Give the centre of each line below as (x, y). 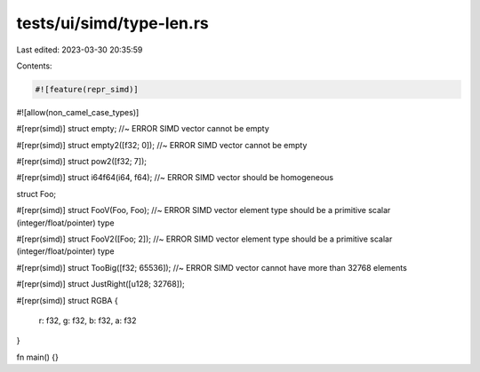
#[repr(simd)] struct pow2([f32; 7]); (81, 162)
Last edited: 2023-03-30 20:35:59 (80, 50)
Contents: (34, 66)
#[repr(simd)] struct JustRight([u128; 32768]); (101, 284)
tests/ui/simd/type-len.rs (112, 23)
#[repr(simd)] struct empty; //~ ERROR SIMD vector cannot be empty (143, 129)
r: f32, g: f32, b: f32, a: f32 (88, 321)
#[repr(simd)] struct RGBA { (68, 300)
